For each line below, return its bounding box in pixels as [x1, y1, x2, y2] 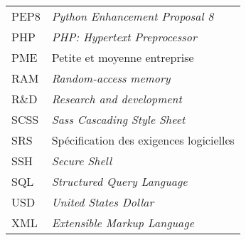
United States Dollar [51, 194, 154, 210]
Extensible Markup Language [51, 214, 195, 231]
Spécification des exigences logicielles [51, 132, 235, 148]
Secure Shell [51, 152, 112, 169]
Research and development [51, 90, 182, 107]
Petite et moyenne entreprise [51, 49, 194, 66]
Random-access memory [51, 70, 171, 86]
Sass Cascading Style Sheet [51, 111, 186, 127]
